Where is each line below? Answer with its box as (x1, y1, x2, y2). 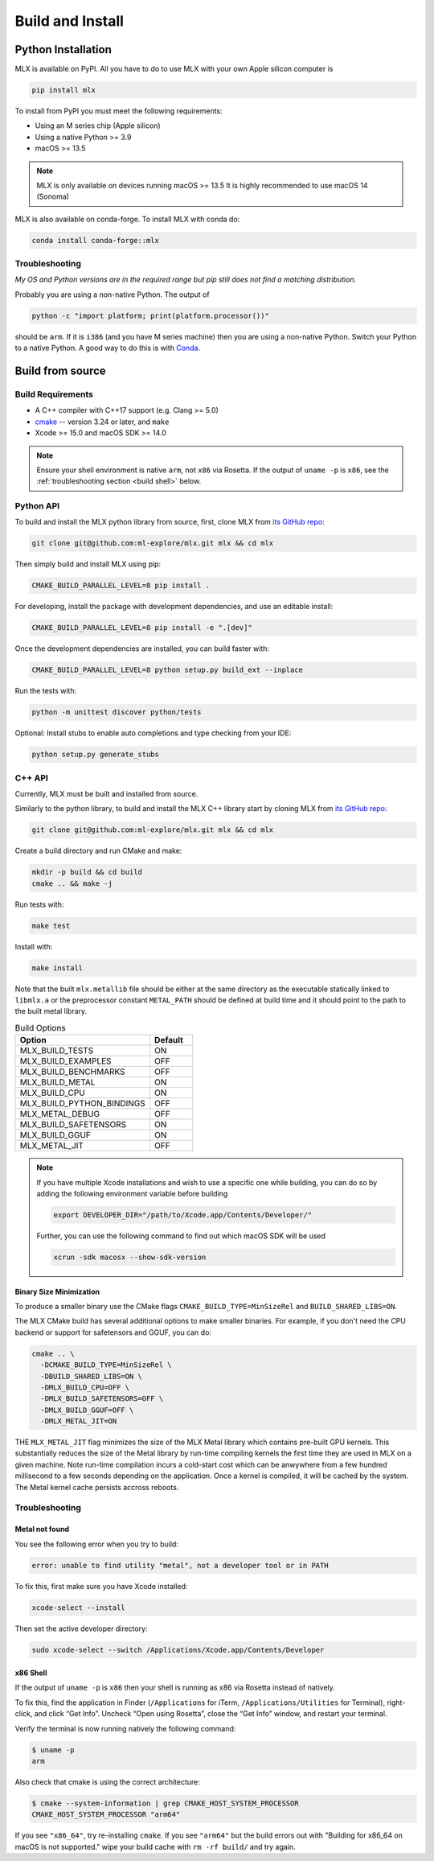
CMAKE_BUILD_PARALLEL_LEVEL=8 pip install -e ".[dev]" (31, 624, 252, 632)
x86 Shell (14, 1668, 47, 1678)
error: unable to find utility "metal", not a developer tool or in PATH (31, 1561, 329, 1570)
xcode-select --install (31, 1603, 126, 1612)
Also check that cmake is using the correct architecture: (14, 1777, 201, 1787)
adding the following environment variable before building (36, 1189, 228, 1199)
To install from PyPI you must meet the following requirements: (14, 106, 223, 116)
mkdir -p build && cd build (31, 867, 142, 877)
